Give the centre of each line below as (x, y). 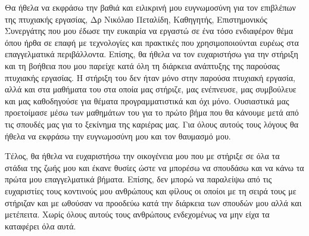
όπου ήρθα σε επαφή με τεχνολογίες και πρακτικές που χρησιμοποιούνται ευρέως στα (152, 42)
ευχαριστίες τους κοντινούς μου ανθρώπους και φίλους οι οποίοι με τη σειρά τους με (151, 190)
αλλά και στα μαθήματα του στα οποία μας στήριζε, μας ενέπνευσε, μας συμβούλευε (151, 89)
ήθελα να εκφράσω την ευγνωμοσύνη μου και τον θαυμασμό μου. (118, 136)
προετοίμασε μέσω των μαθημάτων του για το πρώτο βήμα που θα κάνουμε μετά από (152, 112)
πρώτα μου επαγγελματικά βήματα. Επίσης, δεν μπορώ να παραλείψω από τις (138, 179)
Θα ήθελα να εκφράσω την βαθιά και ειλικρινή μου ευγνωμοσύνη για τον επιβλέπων (150, 7)
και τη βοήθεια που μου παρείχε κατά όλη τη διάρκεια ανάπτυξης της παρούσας (142, 65)
